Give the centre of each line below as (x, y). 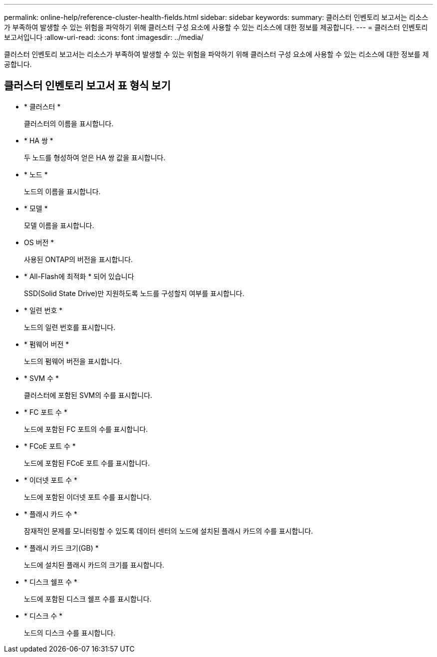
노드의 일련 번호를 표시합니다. (70, 327)
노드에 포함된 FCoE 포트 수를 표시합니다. (87, 463)
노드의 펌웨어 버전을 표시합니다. (73, 361)
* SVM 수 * (42, 378)
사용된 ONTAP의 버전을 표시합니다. (79, 259)
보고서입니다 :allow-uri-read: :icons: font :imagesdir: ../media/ (104, 37)
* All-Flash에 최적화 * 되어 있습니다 (79, 276)
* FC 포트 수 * (46, 412)
